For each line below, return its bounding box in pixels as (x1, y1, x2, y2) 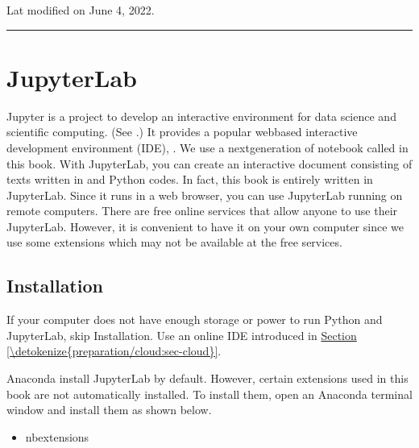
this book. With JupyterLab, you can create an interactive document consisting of (6, 155, 413, 172)
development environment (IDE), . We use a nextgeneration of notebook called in (6, 139, 409, 156)
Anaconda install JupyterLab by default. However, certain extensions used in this (6, 370, 409, 387)
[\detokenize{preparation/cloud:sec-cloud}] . (6, 342, 222, 359)
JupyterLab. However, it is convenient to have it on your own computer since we (6, 218, 404, 234)
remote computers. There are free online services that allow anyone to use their (6, 202, 398, 219)
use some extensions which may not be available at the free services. (6, 234, 342, 251)
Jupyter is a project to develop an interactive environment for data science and (6, 107, 396, 124)
